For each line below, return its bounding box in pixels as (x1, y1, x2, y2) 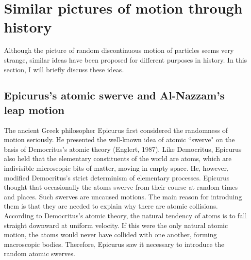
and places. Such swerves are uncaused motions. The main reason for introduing (4, 191, 242, 201)
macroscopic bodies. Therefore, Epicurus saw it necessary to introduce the (4, 239, 224, 249)
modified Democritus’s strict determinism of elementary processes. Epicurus (4, 172, 230, 182)
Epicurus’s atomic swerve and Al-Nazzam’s (4, 88, 225, 103)
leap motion (4, 102, 65, 117)
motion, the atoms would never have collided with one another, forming (4, 229, 217, 240)
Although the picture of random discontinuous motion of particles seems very (4, 45, 234, 55)
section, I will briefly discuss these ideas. (4, 64, 124, 74)
